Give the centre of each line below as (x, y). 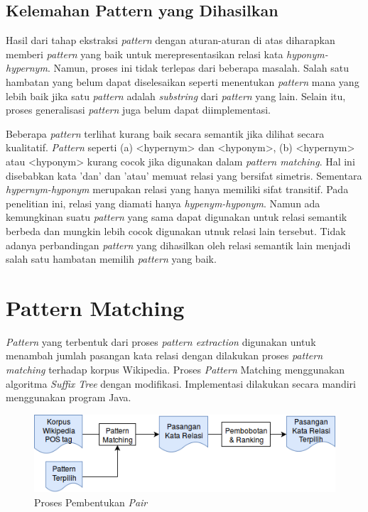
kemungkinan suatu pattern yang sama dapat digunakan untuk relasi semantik (177, 217)
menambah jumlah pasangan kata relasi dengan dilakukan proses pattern (164, 355)
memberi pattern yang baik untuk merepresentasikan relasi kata (145, 54)
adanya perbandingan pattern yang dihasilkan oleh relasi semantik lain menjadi (178, 245)
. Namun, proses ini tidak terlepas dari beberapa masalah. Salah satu (198, 68)
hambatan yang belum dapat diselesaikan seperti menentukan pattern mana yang (183, 81)
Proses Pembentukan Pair (91, 502)
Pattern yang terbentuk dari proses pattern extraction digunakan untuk (161, 341)
